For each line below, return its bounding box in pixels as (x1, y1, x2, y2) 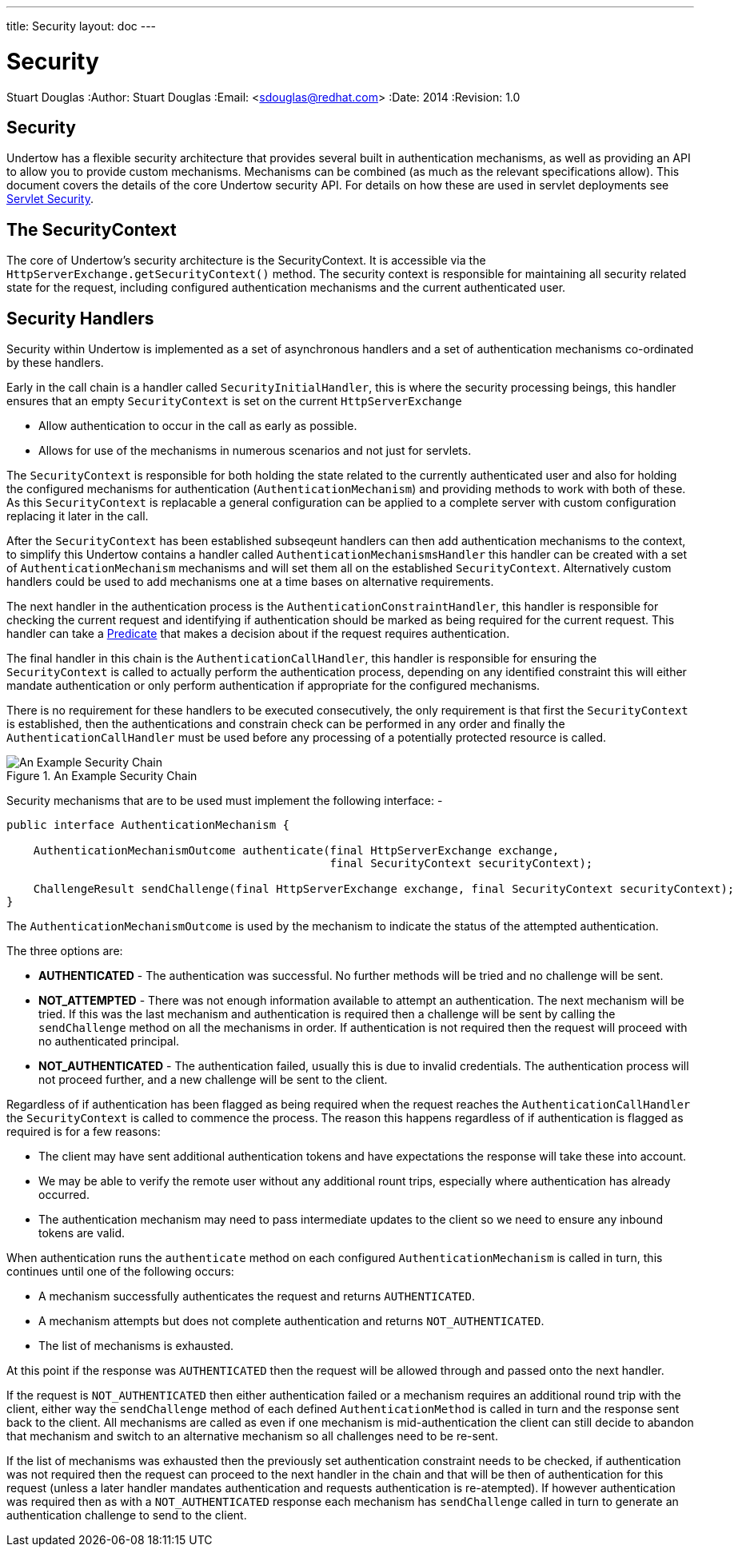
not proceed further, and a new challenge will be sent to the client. (38, 1073, 388, 1087)
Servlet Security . (6, 192, 94, 206)
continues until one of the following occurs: (6, 1264, 234, 1279)
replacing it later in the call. (6, 509, 149, 524)
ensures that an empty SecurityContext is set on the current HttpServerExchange (6, 394, 462, 408)
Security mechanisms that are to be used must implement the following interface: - (6, 794, 443, 808)
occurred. (38, 1188, 90, 1202)
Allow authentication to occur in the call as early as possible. (38, 419, 357, 433)
